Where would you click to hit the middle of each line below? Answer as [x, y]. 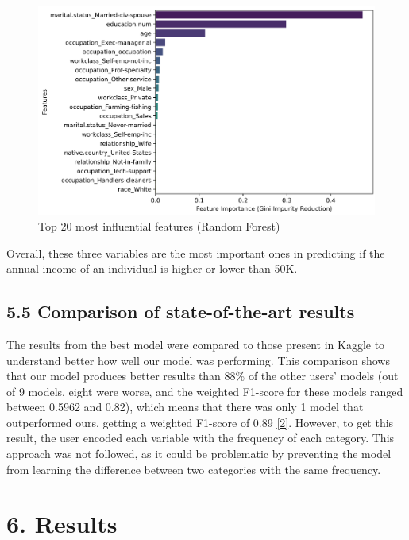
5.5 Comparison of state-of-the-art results [181, 311]
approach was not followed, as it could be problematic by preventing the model [199, 454]
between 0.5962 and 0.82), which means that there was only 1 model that [185, 407]
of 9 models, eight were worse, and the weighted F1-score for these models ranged [205, 391]
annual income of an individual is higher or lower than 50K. [152, 268]
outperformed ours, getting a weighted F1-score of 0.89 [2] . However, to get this [200, 422]
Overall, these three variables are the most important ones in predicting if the [196, 253]
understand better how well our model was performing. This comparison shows [198, 360]
